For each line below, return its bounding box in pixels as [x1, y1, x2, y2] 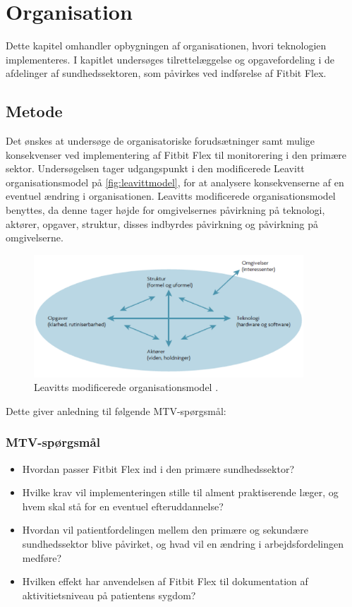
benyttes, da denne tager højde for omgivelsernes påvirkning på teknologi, [6, 203, 325, 217]
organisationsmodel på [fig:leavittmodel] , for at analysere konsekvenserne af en [6, 174, 344, 189]
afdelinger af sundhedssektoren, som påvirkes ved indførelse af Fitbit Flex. [6, 66, 327, 80]
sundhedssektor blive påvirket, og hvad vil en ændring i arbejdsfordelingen [22, 536, 344, 551]
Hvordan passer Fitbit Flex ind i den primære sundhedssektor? [22, 461, 295, 476]
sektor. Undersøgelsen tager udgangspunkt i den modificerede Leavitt [6, 161, 305, 176]
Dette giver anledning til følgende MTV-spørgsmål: [6, 403, 226, 418]
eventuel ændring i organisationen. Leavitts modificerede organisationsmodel [6, 188, 336, 203]
